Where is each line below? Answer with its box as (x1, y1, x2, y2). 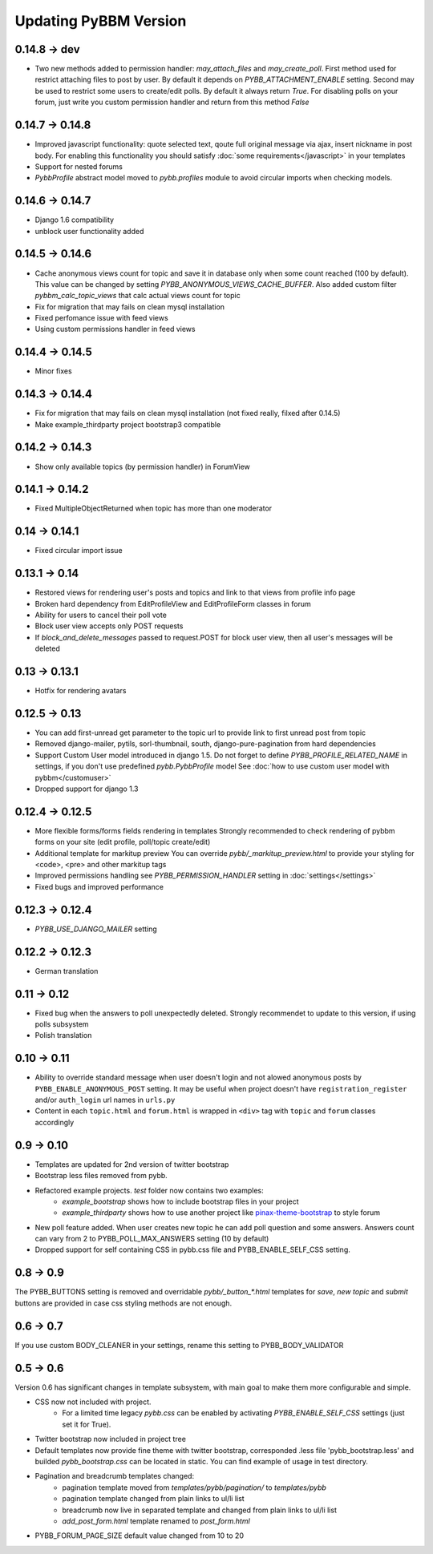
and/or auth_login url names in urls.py (34, 1095, 176, 1105)
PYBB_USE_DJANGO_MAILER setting (34, 924, 158, 934)
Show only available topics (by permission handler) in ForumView (34, 462, 250, 471)
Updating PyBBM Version (14, 12, 187, 30)
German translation (34, 966, 99, 975)
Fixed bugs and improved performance (34, 882, 164, 891)
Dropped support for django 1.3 (34, 784, 139, 793)
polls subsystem (34, 1019, 89, 1029)
